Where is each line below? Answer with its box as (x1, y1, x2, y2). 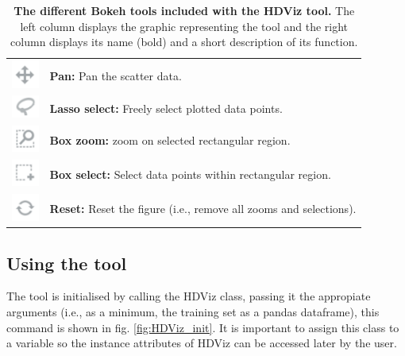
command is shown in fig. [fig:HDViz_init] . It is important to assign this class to (6, 319, 399, 335)
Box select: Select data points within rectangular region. (49, 165, 331, 182)
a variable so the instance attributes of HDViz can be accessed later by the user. (6, 335, 397, 351)
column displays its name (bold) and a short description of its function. (10, 33, 358, 50)
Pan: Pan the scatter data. (49, 67, 182, 83)
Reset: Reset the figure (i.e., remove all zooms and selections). (49, 200, 357, 217)
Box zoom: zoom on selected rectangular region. (49, 132, 291, 149)
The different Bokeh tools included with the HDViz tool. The (13, 2, 355, 18)
